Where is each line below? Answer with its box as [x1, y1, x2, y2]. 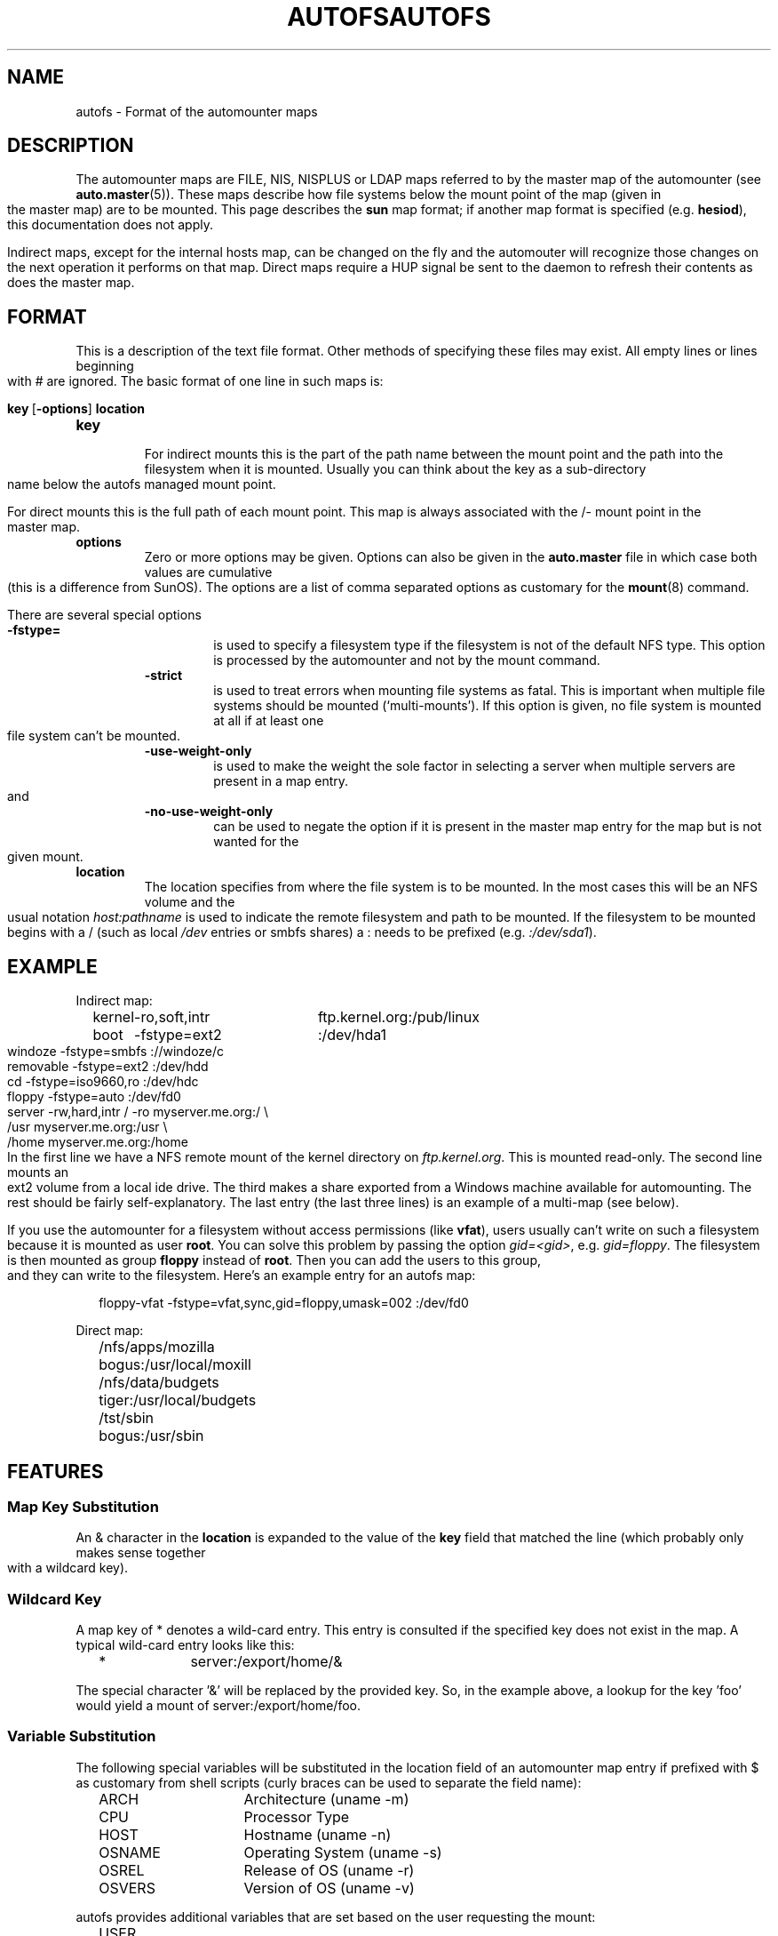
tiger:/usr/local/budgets [99, 1391, 257, 1410]
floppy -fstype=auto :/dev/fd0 [7, 1089, 181, 1105]
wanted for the [213, 834, 299, 850]
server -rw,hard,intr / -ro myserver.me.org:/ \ [7, 1104, 269, 1120]
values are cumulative [144, 564, 273, 580]
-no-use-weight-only [144, 804, 274, 820]
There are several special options [7, 607, 202, 623]
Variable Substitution [7, 1727, 156, 1746]
